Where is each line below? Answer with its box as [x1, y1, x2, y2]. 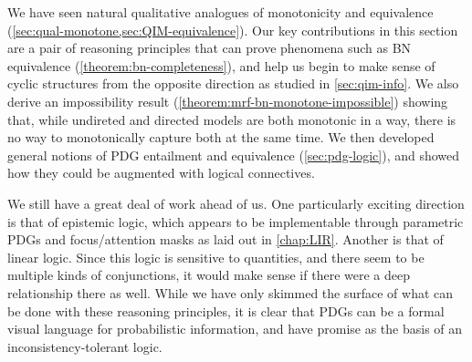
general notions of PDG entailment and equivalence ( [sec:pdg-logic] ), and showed [7, 145, 460, 164]
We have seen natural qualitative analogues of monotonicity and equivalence [7, 3, 434, 21]
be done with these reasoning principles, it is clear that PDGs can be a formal [7, 301, 445, 320]
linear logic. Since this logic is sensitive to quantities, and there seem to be [7, 247, 425, 266]
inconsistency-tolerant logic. [7, 336, 163, 356]
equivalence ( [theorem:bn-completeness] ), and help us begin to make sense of [7, 56, 435, 75]
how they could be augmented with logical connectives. [7, 163, 315, 182]
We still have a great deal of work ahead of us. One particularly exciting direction [7, 193, 465, 212]
